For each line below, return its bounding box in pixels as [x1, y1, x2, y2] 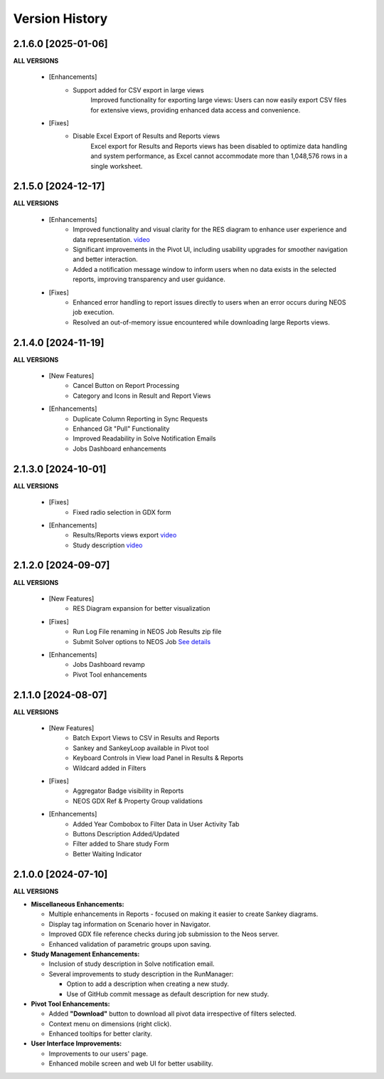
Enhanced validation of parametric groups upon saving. [48, 939, 212, 948]
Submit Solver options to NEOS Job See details [73, 637, 211, 646]
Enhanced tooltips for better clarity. [48, 1029, 153, 1038]
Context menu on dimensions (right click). [48, 1019, 172, 1028]
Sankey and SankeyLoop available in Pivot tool [73, 744, 209, 752]
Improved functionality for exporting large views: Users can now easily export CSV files [90, 96, 347, 105]
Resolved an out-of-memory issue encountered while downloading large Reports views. [73, 317, 331, 327]
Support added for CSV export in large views [73, 85, 204, 94]
